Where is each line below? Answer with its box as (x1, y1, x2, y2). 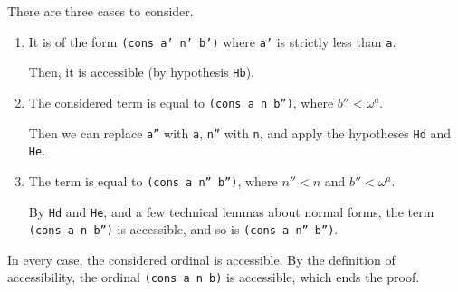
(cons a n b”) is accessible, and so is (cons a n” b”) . (28, 220, 339, 239)
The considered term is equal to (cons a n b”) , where (28, 92, 334, 111)
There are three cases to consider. (7, 2, 194, 20)
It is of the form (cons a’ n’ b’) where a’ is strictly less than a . (28, 32, 396, 51)
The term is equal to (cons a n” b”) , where (28, 171, 278, 190)
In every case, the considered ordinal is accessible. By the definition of (7, 250, 396, 268)
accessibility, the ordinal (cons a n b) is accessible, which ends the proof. (7, 268, 420, 287)
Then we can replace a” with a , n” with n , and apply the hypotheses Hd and (28, 123, 452, 142)
